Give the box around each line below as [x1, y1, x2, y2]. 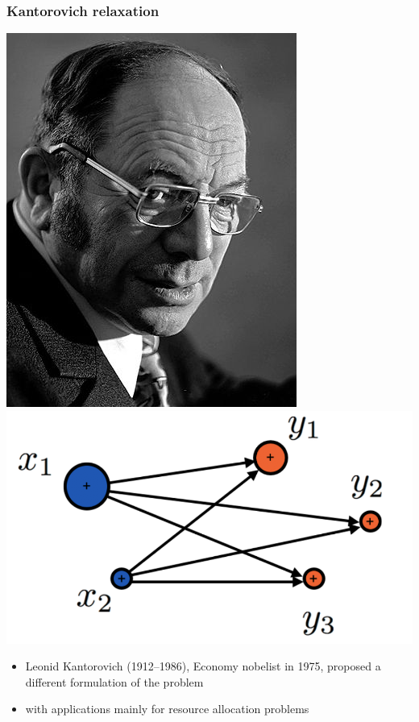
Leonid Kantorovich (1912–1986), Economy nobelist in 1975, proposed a [25, 658, 381, 674]
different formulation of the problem [25, 673, 204, 690]
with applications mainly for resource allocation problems [25, 700, 309, 717]
